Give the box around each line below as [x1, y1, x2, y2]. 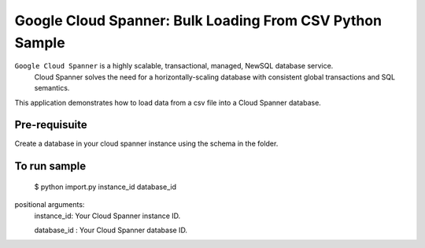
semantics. [34, 83, 70, 93]
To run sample [14, 160, 87, 173]
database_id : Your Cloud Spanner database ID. [34, 225, 188, 235]
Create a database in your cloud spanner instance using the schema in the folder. [14, 139, 279, 149]
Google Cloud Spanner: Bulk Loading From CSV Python [14, 12, 382, 29]
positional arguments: [14, 200, 85, 209]
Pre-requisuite [14, 118, 88, 131]
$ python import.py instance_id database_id [34, 182, 177, 191]
